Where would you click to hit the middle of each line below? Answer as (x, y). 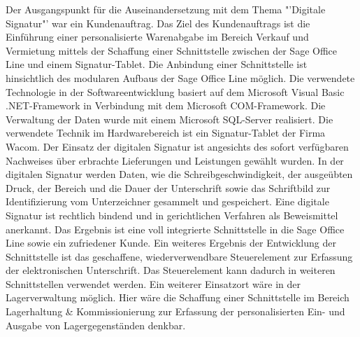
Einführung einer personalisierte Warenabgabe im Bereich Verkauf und (157, 37)
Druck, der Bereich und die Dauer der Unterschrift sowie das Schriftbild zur (168, 187)
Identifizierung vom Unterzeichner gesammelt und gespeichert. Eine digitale (167, 201)
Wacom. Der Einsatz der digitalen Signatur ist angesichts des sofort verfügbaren (177, 146)
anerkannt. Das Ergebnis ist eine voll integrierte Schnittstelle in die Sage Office (175, 229)
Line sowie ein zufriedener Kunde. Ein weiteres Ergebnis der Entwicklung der (171, 243)
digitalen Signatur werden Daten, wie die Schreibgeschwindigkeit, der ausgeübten (179, 174)
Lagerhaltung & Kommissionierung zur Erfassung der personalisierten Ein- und (175, 311)
